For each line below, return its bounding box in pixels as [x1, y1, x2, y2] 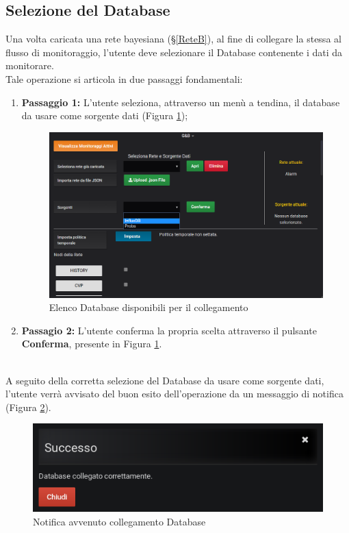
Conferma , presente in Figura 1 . [21, 336, 162, 351]
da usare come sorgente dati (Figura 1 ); [21, 108, 188, 123]
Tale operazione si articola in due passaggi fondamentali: [5, 71, 243, 86]
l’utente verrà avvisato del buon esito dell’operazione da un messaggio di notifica [5, 386, 344, 401]
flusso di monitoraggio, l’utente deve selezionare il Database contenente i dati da [5, 45, 343, 59]
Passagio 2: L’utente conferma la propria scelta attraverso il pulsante [21, 323, 317, 337]
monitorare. [5, 58, 54, 73]
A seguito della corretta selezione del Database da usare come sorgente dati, [5, 373, 324, 387]
